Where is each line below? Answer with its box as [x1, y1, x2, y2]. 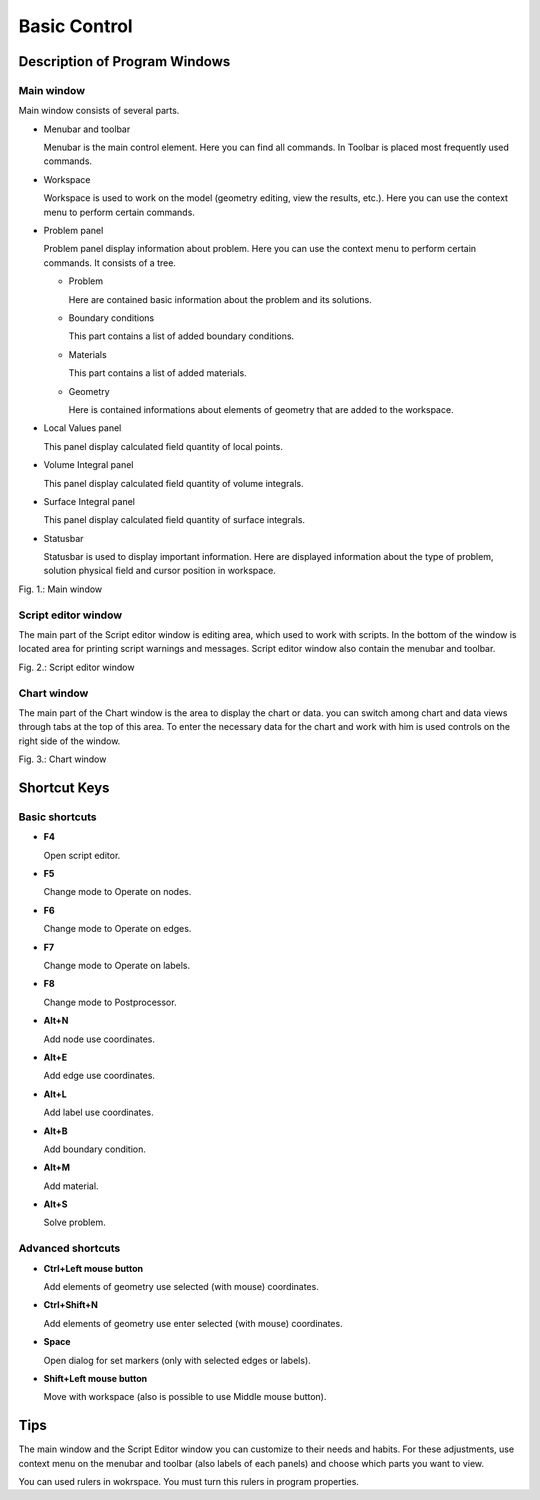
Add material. [43, 1180, 99, 1192]
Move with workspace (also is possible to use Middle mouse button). [43, 1391, 327, 1403]
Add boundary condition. [43, 1143, 147, 1155]
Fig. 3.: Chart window [18, 753, 107, 765]
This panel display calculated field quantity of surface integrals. [43, 514, 305, 526]
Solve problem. [43, 1216, 106, 1229]
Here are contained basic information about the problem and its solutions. [68, 293, 372, 305]
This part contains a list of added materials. [68, 367, 247, 379]
